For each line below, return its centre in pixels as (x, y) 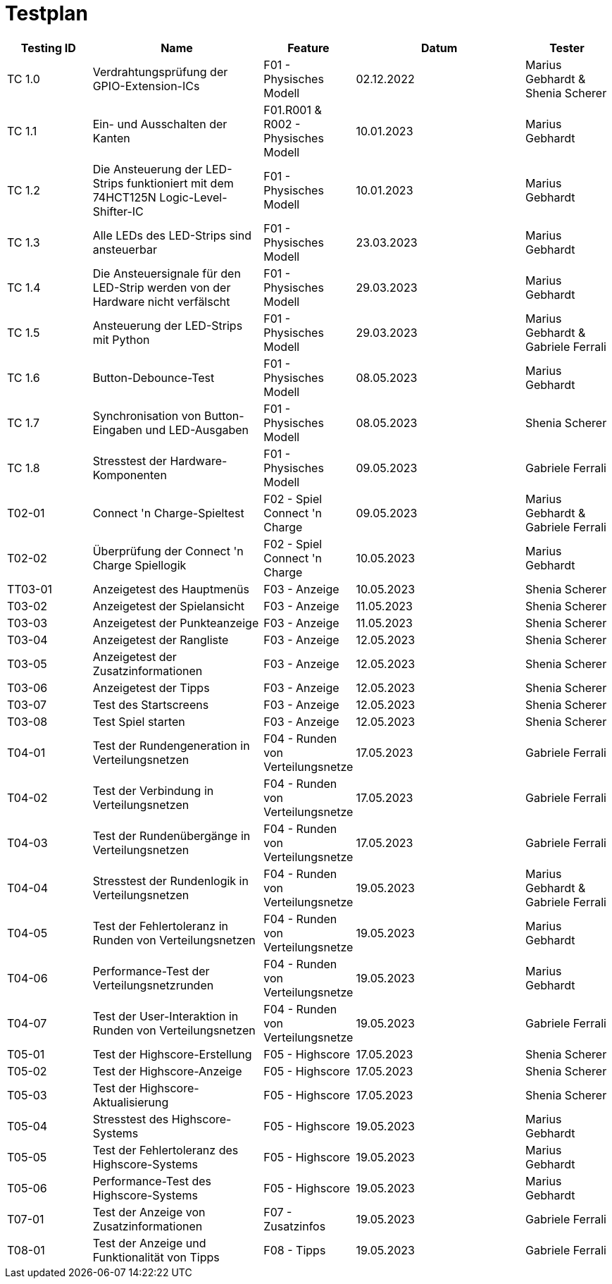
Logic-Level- (193, 197)
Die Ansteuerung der (148, 169)
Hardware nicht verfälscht (161, 301)
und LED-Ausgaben (197, 430)
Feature (308, 48)
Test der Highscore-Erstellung (172, 1054)
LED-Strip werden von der (162, 287)
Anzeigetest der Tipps (151, 687)
